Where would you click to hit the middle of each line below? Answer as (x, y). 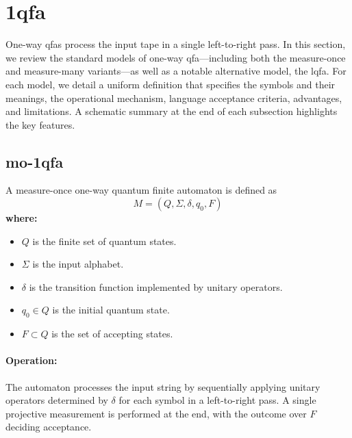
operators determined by (57, 400)
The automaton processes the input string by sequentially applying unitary (163, 386)
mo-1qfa (35, 161)
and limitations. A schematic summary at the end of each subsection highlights (172, 111)
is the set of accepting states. (112, 334)
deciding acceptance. (49, 427)
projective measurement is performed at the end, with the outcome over (156, 413)
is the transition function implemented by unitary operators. (156, 286)
